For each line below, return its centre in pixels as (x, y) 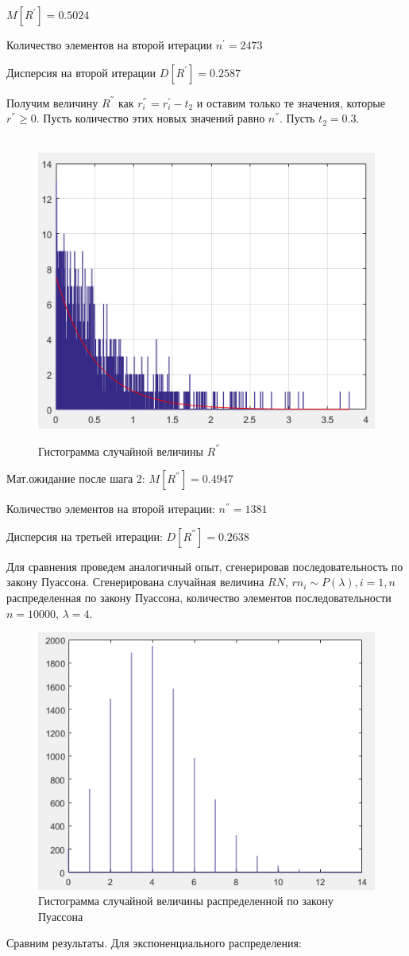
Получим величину (52, 102)
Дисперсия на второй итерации (81, 72)
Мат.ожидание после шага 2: (76, 478)
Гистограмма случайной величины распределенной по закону (186, 901)
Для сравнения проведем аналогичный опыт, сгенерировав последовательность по (205, 566)
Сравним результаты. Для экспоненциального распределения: (154, 943)
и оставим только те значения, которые (291, 102)
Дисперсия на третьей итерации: (85, 536)
